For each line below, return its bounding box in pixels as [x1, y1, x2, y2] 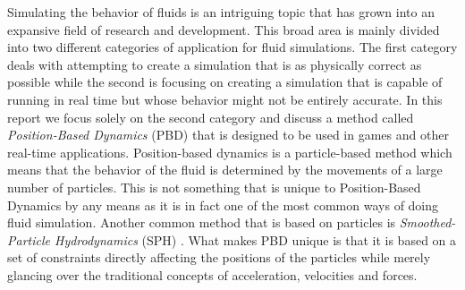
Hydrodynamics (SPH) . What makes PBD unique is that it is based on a [54, 230, 457, 249]
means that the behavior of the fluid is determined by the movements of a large [7, 160, 443, 179]
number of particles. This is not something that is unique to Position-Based [7, 177, 421, 196]
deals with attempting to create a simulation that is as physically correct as [7, 55, 422, 73]
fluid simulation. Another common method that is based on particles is [7, 213, 396, 232]
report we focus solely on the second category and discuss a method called [7, 107, 414, 126]
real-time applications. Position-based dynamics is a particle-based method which [7, 142, 452, 161]
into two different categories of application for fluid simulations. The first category [7, 38, 458, 56]
